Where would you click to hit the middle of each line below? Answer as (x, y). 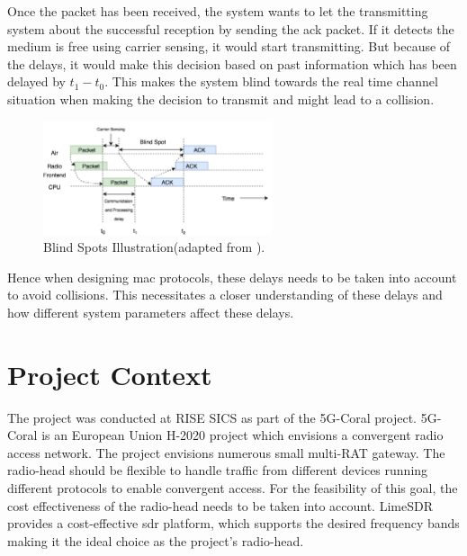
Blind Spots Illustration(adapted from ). (154, 247)
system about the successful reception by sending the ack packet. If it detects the (231, 28)
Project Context (110, 374)
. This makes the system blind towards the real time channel (271, 81)
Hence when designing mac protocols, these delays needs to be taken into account (232, 277)
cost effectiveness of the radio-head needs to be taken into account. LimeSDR (220, 505)
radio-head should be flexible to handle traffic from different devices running (218, 470)
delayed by (36, 81)
